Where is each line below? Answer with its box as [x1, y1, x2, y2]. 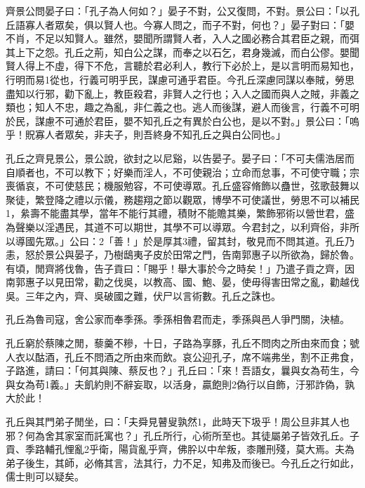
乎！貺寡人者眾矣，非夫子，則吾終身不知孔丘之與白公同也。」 [6, 127, 286, 142]
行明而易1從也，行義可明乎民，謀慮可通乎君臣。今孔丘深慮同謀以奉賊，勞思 [6, 72, 354, 86]
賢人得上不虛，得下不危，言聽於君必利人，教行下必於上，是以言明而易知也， [6, 58, 359, 73]
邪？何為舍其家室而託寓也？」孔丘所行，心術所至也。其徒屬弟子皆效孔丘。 [6, 428, 350, 442]
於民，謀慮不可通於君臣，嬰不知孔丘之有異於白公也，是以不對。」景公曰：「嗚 [6, 113, 359, 128]
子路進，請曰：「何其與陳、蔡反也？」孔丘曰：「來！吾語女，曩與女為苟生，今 [6, 363, 359, 378]
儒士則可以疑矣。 [6, 469, 84, 484]
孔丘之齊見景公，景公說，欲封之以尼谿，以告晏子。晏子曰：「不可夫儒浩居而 [6, 150, 354, 165]
